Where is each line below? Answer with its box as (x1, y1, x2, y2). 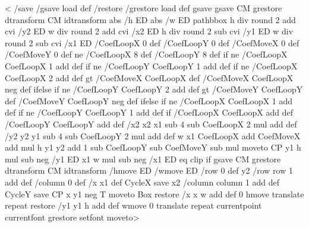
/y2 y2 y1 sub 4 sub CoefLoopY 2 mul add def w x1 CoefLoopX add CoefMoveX (5, 129, 301, 142)
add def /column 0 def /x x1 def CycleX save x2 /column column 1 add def (5, 175, 280, 188)
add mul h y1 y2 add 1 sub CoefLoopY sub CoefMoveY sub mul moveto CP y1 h (5, 141, 301, 154)
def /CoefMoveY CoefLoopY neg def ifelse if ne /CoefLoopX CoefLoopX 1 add (5, 94, 293, 107)
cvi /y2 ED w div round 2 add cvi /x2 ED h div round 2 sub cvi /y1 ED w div (5, 25, 294, 37)
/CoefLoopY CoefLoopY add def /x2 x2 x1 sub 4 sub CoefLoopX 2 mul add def (5, 117, 297, 130)
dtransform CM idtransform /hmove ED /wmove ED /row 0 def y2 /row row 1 (5, 164, 293, 177)
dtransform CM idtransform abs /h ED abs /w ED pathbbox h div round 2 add (5, 13, 296, 25)
